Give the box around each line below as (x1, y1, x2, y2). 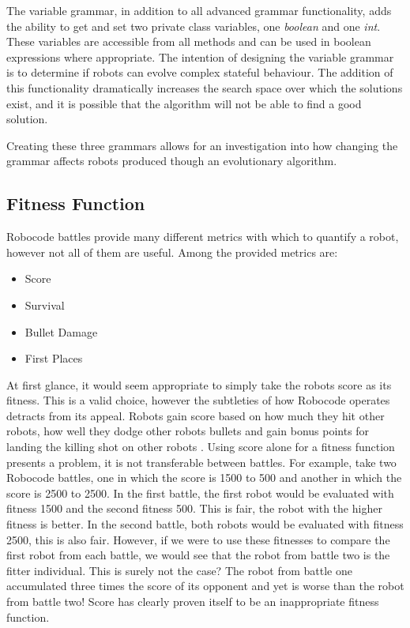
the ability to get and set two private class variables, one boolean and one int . (6, 17, 381, 34)
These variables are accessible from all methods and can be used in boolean (6, 33, 371, 50)
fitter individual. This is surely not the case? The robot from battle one (6, 562, 352, 578)
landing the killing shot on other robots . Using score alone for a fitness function (6, 438, 395, 455)
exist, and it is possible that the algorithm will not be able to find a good (6, 95, 362, 111)
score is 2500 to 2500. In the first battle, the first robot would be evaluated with (6, 484, 394, 501)
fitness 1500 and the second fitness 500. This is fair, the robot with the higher (6, 500, 382, 517)
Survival (24, 296, 65, 313)
